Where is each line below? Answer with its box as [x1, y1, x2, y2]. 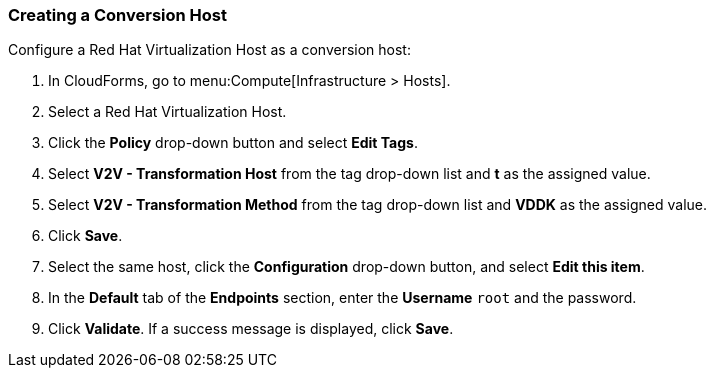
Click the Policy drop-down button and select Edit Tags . [48, 134, 418, 152]
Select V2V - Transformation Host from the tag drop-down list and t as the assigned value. [48, 165, 651, 183]
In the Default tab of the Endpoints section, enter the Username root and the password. [48, 289, 637, 307]
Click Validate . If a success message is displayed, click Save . [48, 320, 454, 338]
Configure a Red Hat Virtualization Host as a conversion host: [8, 41, 411, 59]
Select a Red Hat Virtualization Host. [48, 103, 287, 121]
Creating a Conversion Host [8, 5, 228, 25]
